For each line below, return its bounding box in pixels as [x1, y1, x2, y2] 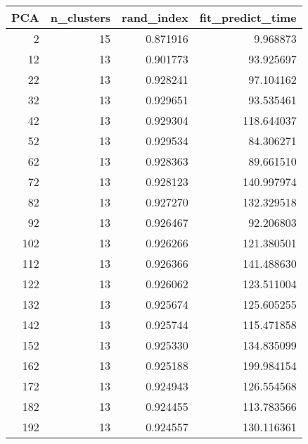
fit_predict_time [199, 9, 297, 25]
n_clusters [50, 9, 111, 25]
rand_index [122, 9, 188, 25]
